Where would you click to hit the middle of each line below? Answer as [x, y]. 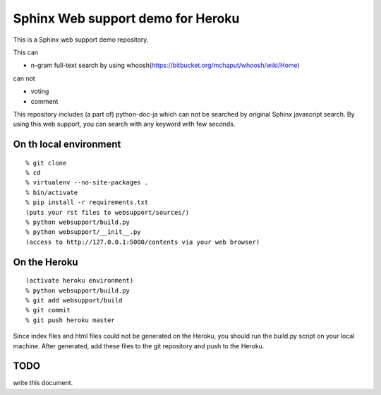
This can [26, 52]
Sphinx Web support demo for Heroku [126, 18]
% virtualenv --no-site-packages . [87, 183]
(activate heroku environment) [80, 281]
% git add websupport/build [74, 300]
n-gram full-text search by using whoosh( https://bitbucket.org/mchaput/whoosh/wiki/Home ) [165, 65]
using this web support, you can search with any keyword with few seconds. [124, 124]
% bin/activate [52, 192]
